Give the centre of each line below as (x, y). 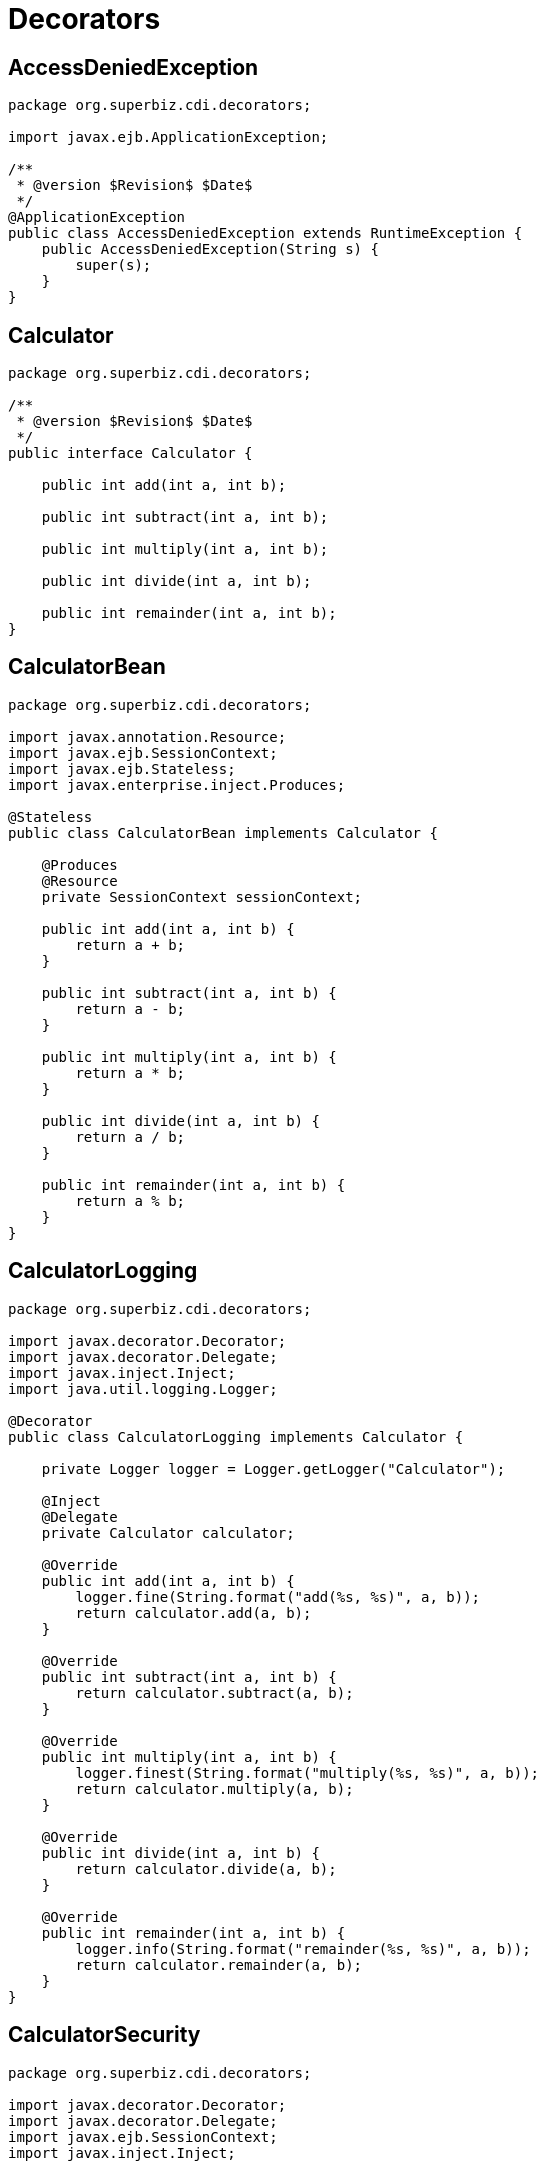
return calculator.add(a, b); (193, 1612)
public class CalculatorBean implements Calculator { (223, 832)
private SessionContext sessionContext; (202, 896)
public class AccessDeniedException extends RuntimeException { (265, 233)
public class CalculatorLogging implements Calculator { (236, 1436)
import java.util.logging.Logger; (143, 1388)
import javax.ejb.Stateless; (122, 768)
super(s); (113, 265)
